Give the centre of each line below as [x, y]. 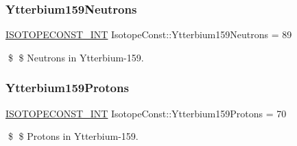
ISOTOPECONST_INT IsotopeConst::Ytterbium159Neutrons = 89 [149, 34]
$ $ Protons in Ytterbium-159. [73, 136]
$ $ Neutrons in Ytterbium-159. [76, 57]
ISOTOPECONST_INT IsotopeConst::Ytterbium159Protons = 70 [146, 113]
